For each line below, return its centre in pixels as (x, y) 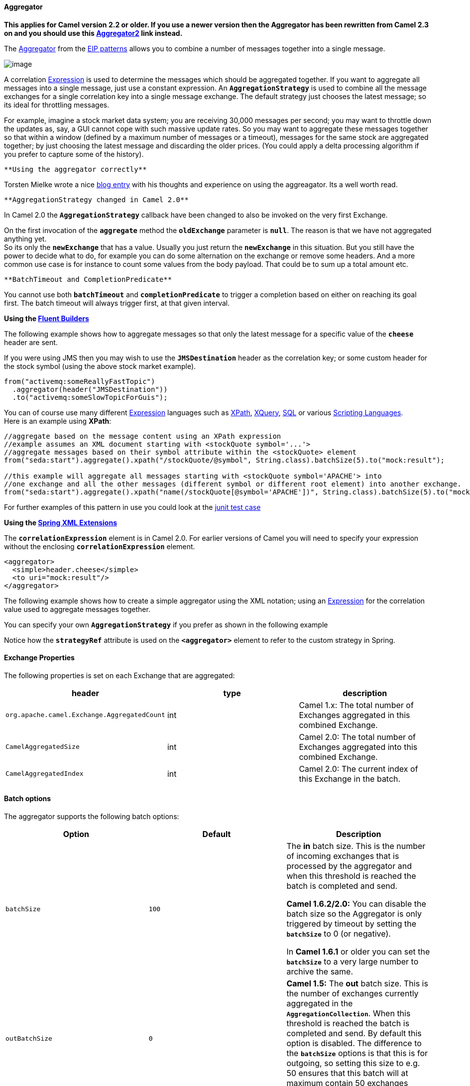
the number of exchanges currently (352, 994)
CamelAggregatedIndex (45, 774)
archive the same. (320, 972)
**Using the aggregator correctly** (75, 169)
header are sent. (31, 342)
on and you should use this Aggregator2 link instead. (93, 33)
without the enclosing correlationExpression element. (100, 546)
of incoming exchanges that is (343, 856)
